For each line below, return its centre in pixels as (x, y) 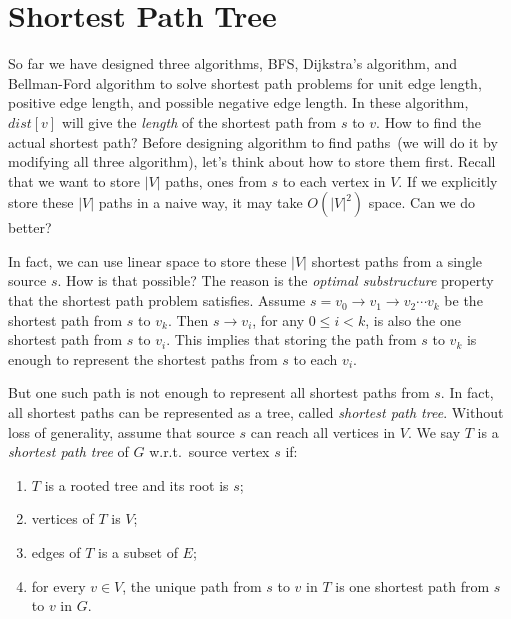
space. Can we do (421, 202)
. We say (434, 431)
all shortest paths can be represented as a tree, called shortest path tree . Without (256, 412)
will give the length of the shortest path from (199, 121)
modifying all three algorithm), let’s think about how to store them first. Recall (252, 161)
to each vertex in (334, 180)
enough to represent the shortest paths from (143, 358)
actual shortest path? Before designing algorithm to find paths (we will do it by (253, 141)
